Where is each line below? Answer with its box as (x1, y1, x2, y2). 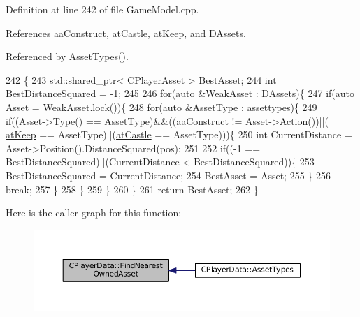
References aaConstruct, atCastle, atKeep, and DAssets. (6, 25, 246, 40)
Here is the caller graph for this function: (6, 205, 182, 220)
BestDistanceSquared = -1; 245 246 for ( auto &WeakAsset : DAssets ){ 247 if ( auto (6, 86, 355, 101)
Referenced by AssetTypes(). (6, 49, 129, 64)
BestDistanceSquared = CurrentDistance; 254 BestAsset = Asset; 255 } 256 (6, 168, 331, 182)
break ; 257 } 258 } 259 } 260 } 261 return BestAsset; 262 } (6, 182, 259, 196)
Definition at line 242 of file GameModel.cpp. (6, 2, 199, 16)
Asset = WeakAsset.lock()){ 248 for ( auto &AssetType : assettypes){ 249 (6, 99, 317, 114)
